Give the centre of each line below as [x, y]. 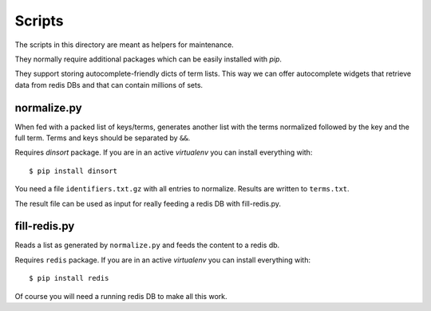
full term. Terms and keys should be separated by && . [103, 138]
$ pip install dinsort [73, 171]
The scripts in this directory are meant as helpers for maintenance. [125, 45]
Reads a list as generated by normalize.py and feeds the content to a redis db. [147, 245]
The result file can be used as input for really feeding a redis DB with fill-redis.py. [148, 203]
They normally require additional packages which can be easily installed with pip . [148, 59]
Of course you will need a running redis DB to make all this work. [121, 296]
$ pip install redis [69, 278]
